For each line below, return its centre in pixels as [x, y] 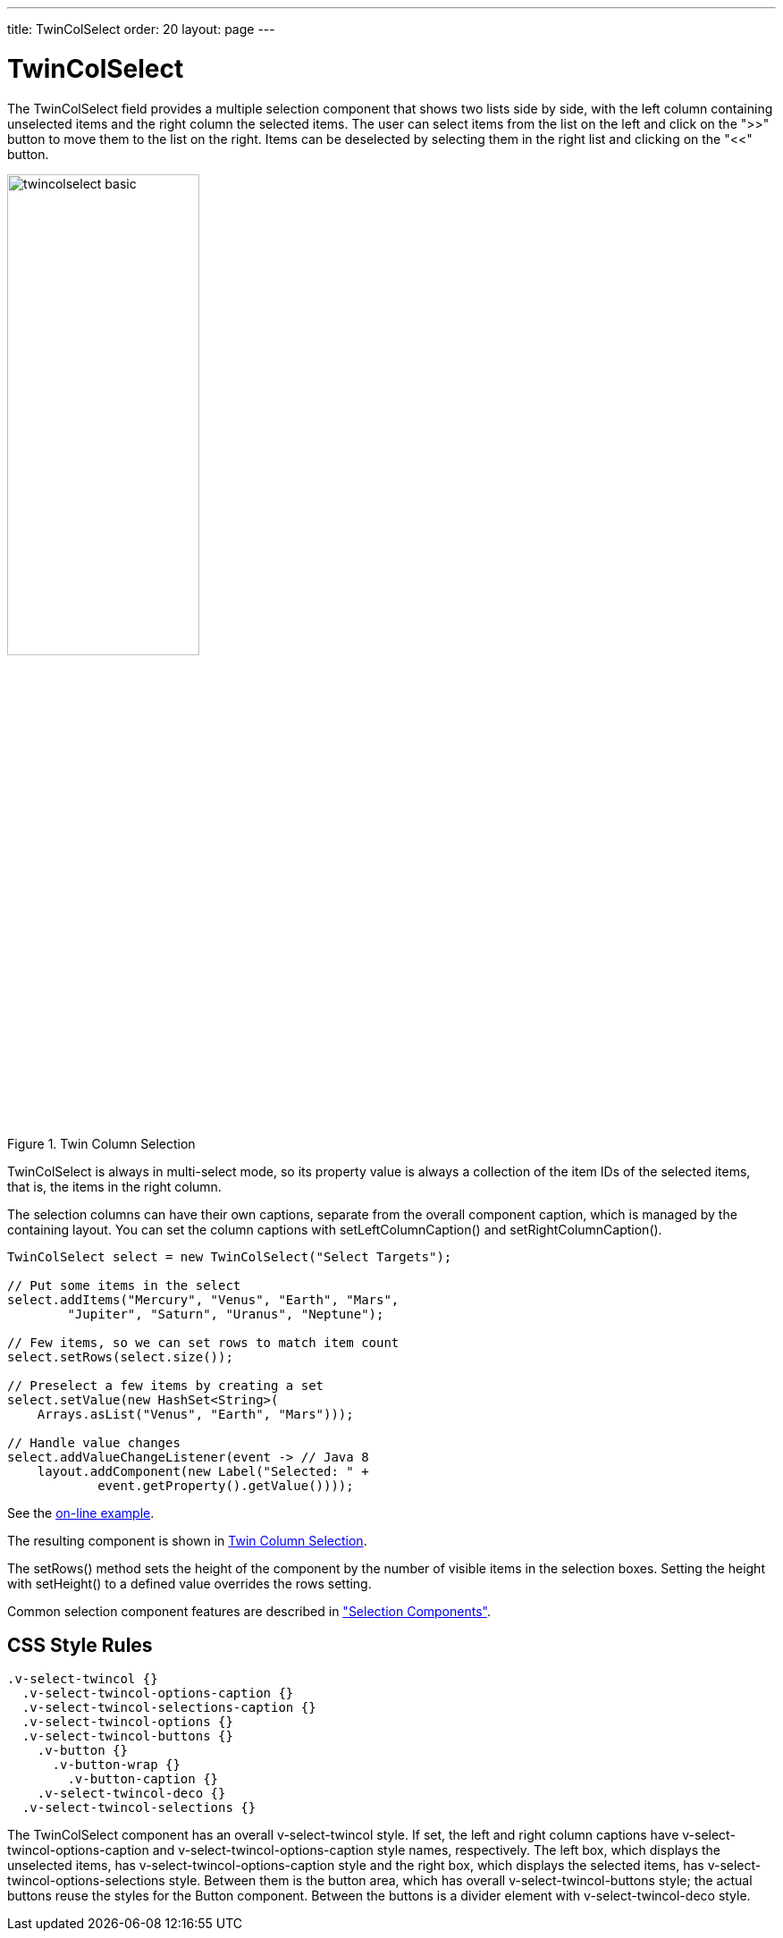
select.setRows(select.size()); [120, 1357]
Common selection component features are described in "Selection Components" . [249, 1611]
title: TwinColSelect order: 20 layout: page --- [141, 29]
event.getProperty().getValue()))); [226, 1485]
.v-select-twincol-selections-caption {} [169, 1708]
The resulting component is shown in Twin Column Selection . [187, 1540]
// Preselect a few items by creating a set [166, 1385]
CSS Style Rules [80, 1645]
